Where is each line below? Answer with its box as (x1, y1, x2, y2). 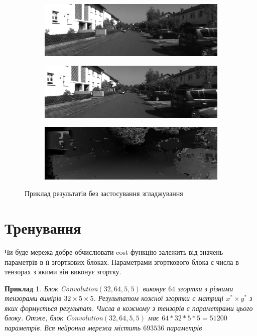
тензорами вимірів (5, 293, 62, 303)
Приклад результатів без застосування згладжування (25, 188, 183, 199)
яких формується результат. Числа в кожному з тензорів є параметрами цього (5, 302, 253, 313)
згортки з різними (178, 283, 233, 293)
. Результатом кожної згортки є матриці (93, 293, 224, 303)
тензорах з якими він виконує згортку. (5, 266, 121, 277)
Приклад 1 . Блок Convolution (5, 283, 98, 293)
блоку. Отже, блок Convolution (5, 312, 103, 323)
